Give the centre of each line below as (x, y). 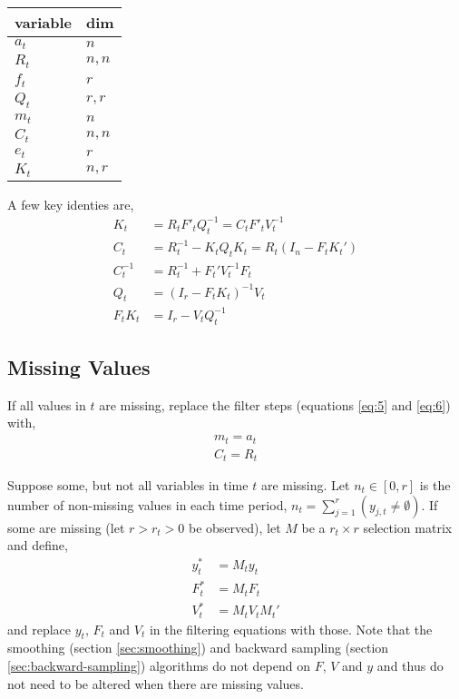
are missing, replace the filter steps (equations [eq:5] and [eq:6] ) (275, 404)
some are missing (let (66, 527)
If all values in (47, 404)
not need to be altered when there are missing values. (156, 683)
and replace (39, 629)
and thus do (410, 666)
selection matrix (408, 527)
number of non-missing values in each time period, (147, 504)
